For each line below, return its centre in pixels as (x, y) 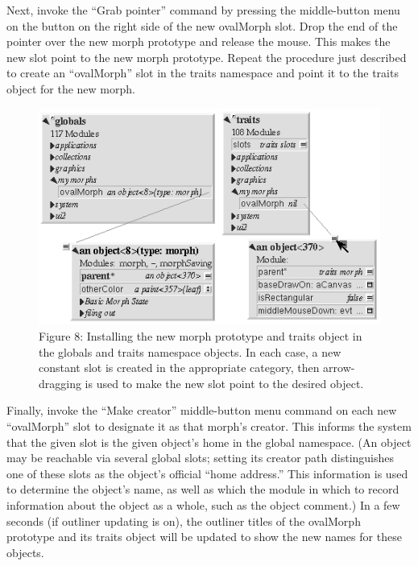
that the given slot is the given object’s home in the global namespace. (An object (209, 442)
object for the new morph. (71, 88)
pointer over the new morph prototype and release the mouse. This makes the (199, 41)
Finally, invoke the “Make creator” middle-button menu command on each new (202, 410)
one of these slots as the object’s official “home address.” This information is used (207, 473)
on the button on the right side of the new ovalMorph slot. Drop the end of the (202, 25)
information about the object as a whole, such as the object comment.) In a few (203, 505)
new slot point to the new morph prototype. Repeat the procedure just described (207, 57)
